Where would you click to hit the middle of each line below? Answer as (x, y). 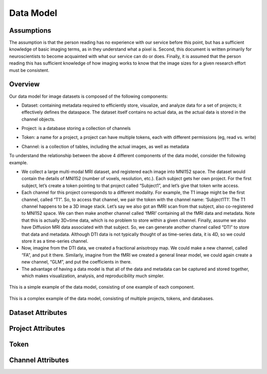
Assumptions (30, 31)
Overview (24, 84)
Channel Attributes (39, 360)
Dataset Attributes (38, 312)
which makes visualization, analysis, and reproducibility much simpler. (93, 276)
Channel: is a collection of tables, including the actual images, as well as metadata (105, 146)
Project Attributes (37, 328)
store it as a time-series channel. (55, 241)
